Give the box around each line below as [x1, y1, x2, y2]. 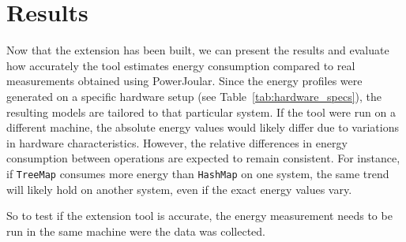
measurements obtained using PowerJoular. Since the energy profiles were [6, 73, 363, 89]
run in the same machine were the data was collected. [6, 222, 266, 239]
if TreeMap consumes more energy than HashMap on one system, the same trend [6, 165, 389, 181]
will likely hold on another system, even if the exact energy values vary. [6, 181, 352, 197]
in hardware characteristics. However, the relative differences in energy [6, 134, 348, 151]
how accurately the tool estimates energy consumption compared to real [6, 57, 355, 73]
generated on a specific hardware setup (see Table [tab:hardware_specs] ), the [6, 87, 382, 104]
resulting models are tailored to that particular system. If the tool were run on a [6, 103, 396, 120]
